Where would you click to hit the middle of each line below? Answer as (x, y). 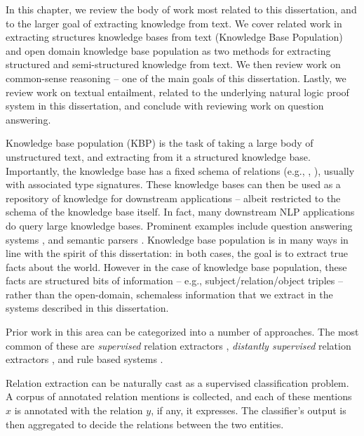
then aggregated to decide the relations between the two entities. (145, 424)
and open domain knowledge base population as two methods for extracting (168, 50)
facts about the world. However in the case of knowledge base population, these (176, 266)
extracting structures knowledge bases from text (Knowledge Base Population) (174, 37)
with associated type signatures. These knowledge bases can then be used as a (173, 184)
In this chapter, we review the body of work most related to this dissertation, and (181, 9)
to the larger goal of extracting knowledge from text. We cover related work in (174, 23)
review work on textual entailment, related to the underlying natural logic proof (177, 92)
